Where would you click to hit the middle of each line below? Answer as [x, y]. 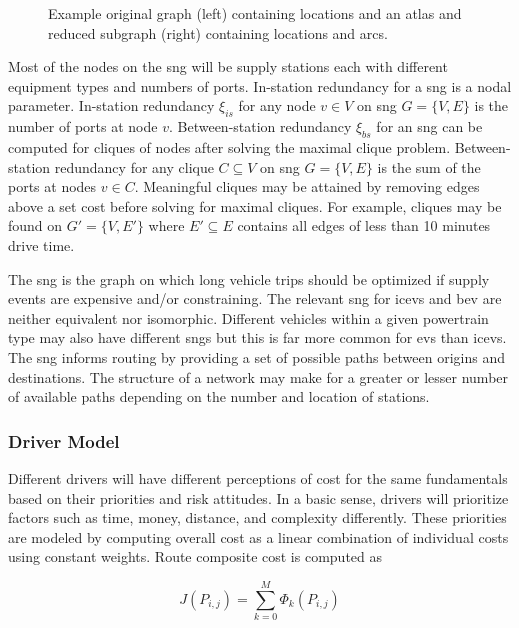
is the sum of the [429, 166]
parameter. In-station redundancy [111, 105]
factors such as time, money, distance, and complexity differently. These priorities [257, 517]
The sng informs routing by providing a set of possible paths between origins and [256, 356]
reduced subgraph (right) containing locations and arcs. [218, 32]
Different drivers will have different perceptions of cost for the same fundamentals [258, 477]
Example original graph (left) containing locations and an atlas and [255, 13]
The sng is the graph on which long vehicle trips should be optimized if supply [249, 278]
